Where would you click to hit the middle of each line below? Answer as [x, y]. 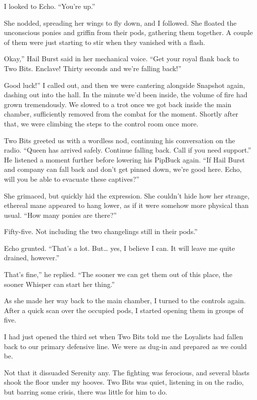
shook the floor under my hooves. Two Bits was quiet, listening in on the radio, [124, 382]
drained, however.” [32, 258]
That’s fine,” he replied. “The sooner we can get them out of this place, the [118, 274]
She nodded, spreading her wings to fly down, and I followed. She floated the [120, 22]
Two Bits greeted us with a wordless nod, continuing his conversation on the [120, 140]
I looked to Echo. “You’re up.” [50, 6]
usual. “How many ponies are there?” [61, 215]
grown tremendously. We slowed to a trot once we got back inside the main [118, 104]
